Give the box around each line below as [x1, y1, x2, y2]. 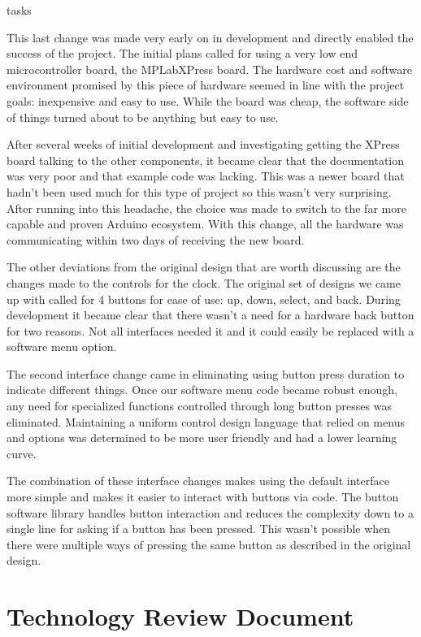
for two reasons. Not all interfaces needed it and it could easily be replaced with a [7, 322, 414, 339]
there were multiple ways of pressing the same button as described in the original [7, 535, 411, 552]
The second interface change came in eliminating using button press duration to [7, 365, 405, 382]
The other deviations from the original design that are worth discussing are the [7, 258, 401, 275]
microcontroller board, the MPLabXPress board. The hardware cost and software [7, 60, 413, 77]
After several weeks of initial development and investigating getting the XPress [7, 136, 400, 153]
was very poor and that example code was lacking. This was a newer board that [7, 167, 405, 184]
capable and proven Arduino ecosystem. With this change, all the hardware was [7, 215, 404, 232]
